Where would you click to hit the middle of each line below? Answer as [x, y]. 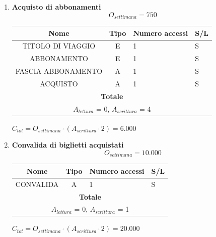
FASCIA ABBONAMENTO [59, 71]
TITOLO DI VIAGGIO [59, 46]
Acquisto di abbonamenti [56, 7]
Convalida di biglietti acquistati [68, 145]
